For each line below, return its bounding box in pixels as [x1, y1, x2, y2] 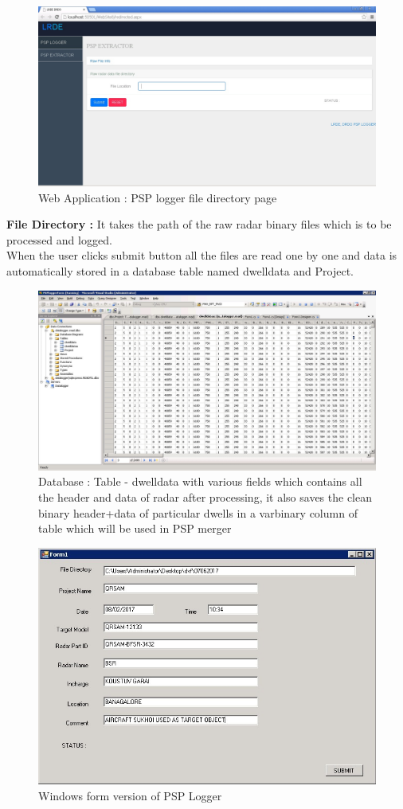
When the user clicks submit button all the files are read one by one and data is [6, 247, 397, 264]
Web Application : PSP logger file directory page [38, 189, 277, 205]
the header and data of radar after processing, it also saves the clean [38, 488, 373, 505]
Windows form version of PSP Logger [38, 787, 222, 803]
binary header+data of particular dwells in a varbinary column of [38, 504, 358, 521]
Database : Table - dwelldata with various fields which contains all [38, 473, 362, 490]
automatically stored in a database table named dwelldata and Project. [6, 263, 354, 279]
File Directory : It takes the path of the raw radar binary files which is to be [6, 216, 392, 233]
